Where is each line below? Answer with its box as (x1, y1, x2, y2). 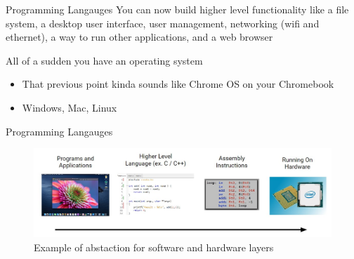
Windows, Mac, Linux (22, 100, 117, 114)
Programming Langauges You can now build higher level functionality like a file (6, 2, 349, 16)
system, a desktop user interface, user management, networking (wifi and (6, 15, 320, 30)
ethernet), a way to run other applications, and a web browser (6, 29, 273, 44)
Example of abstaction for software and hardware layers (34, 239, 274, 254)
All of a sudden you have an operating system (6, 53, 203, 67)
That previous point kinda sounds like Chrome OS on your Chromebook (22, 77, 334, 91)
